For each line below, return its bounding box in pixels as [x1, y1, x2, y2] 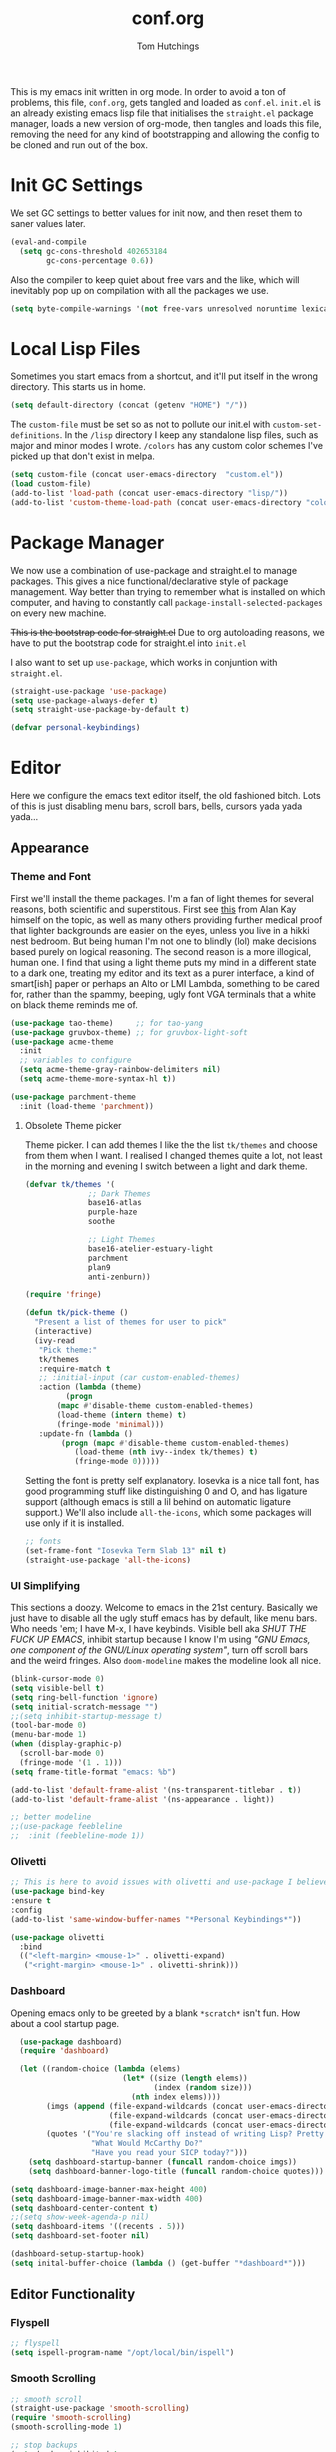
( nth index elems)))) [131, 2092, 222, 2102]
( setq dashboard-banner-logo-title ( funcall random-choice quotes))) [28, 2166, 325, 2176]
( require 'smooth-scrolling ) [10, 2413, 132, 2423]
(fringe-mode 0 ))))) [74, 1457, 160, 1467]
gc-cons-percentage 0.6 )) [46, 255, 155, 266]
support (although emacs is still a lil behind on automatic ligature [24, 1496, 292, 1508]
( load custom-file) [10, 479, 92, 489]
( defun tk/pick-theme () [24, 1308, 129, 1318]
